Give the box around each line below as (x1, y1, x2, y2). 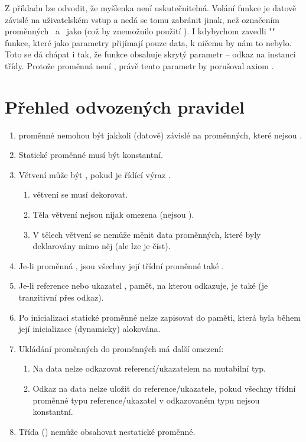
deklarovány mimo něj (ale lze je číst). (32, 240, 171, 252)
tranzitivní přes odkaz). (18, 291, 104, 304)
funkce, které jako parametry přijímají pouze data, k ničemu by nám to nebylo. (5, 36, 292, 49)
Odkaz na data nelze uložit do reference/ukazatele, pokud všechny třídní (32, 382, 296, 394)
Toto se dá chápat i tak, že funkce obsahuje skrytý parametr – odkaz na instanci (5, 48, 296, 60)
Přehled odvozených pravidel (5, 94, 245, 118)
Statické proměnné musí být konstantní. (18, 149, 163, 161)
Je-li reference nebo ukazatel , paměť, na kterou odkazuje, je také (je (18, 279, 268, 292)
